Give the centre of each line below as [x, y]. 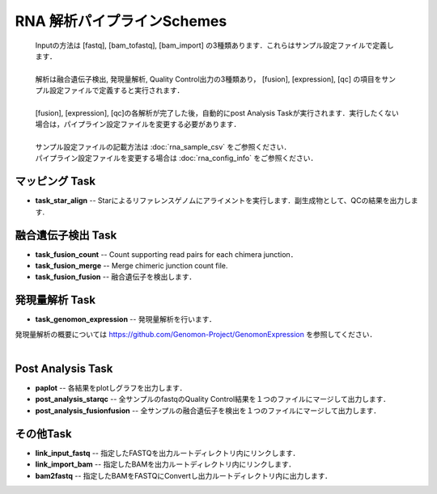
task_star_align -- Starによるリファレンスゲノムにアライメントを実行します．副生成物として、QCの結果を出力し [223, 201]
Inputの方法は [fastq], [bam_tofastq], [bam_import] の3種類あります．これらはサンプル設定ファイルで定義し [214, 45]
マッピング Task [55, 182]
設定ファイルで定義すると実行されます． [117, 91]
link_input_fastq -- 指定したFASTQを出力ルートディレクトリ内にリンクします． [168, 453]
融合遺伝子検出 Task [66, 235]
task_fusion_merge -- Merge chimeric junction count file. [132, 266]
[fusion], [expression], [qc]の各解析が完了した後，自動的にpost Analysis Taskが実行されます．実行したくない [217, 112]
